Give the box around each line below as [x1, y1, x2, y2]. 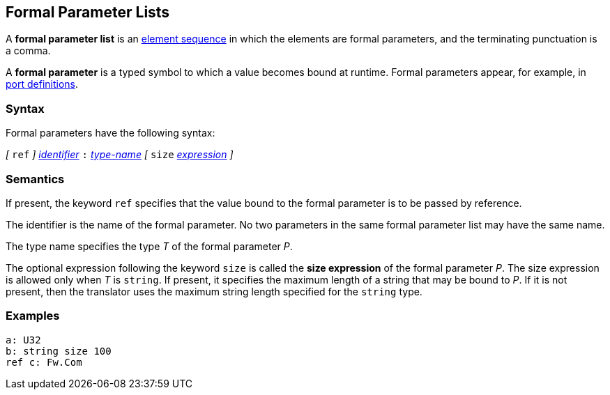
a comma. [6, 45, 51, 57]
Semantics [6, 171, 65, 186]
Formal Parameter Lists [6, 3, 170, 21]
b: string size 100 [6, 345, 112, 357]
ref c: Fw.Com [6, 356, 82, 368]
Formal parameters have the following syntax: [6, 127, 215, 139]
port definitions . [6, 78, 79, 91]
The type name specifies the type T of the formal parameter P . [6, 240, 293, 252]
